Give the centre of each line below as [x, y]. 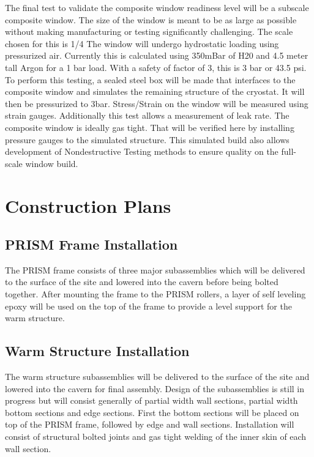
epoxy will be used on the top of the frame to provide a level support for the [148, 306]
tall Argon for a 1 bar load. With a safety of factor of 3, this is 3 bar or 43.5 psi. [156, 67]
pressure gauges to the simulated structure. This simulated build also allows [147, 139]
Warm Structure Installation [97, 351]
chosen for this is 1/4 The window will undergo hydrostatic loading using [142, 43]
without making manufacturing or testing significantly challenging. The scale [149, 32]
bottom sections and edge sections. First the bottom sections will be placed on [152, 412]
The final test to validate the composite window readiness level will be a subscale [157, 7]
